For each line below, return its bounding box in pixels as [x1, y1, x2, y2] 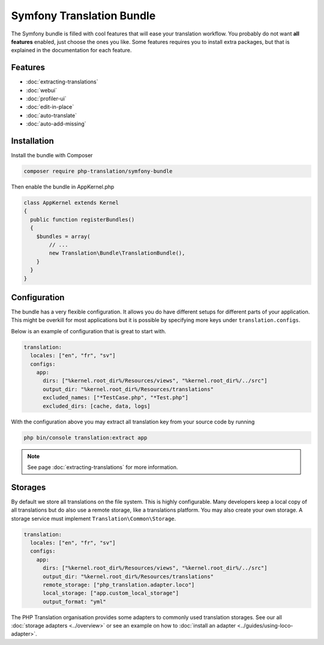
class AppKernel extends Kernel [23, 199, 119, 207]
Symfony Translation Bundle [11, 9, 156, 22]
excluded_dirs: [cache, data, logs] [43, 402, 151, 410]
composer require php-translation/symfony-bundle [23, 168, 173, 175]
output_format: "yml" [43, 598, 106, 605]
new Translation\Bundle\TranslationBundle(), [49, 250, 185, 256]
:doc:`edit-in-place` [26, 103, 74, 111]
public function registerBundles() [30, 216, 135, 223]
